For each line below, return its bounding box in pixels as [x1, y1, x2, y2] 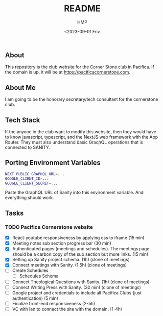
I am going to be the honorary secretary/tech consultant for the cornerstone [5, 97, 158, 102]
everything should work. [5, 194, 54, 201]
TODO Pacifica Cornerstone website [5, 223, 93, 230]
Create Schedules [12, 267, 48, 273]
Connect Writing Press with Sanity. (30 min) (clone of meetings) [12, 284, 141, 290]
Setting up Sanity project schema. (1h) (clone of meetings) [12, 257, 130, 263]
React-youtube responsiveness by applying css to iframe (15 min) [12, 235, 145, 241]
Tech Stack [5, 116, 40, 124]
